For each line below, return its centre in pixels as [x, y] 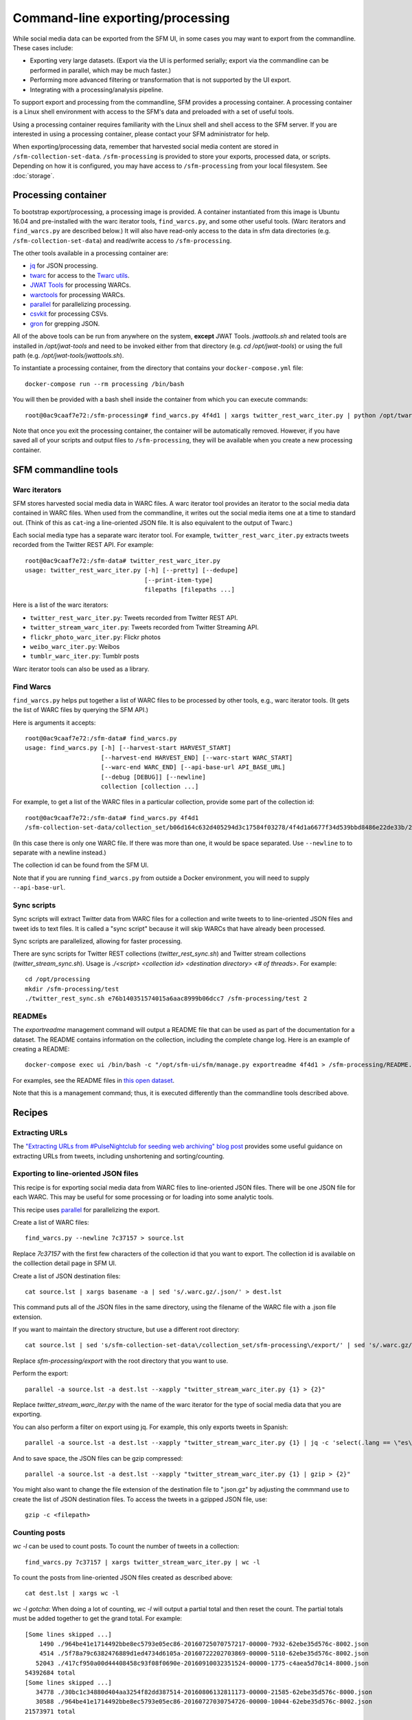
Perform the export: [41, 1373]
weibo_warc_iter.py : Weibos [75, 646]
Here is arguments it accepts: [54, 722]
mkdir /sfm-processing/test [72, 989]
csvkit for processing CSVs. [69, 314]
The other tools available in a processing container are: [90, 253]
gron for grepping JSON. [65, 323]
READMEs [30, 1016]
